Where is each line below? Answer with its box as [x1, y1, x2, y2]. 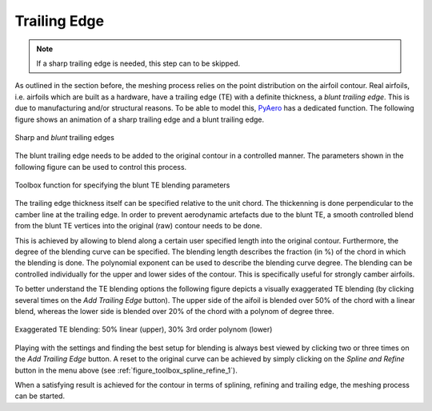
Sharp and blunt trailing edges [14, 132, 115, 142]
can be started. [14, 391, 66, 401]
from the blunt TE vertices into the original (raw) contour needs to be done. [14, 221, 263, 231]
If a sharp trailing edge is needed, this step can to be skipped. [36, 58, 241, 68]
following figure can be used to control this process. [14, 162, 187, 171]
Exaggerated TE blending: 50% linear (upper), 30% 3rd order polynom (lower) [14, 324, 273, 334]
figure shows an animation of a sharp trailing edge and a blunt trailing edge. [14, 115, 265, 124]
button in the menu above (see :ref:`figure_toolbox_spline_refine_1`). [14, 365, 238, 375]
